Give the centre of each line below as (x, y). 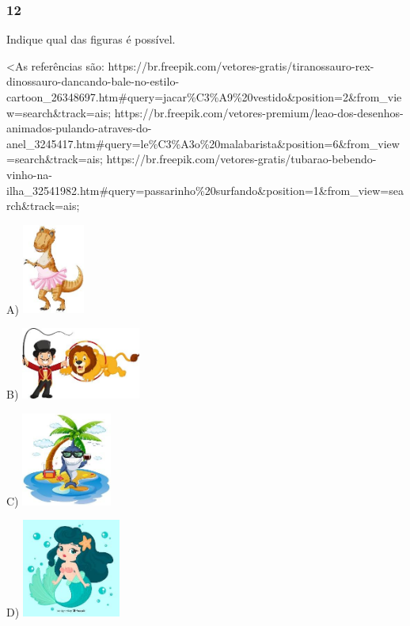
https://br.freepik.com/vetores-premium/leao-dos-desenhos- (259, 112)
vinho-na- (29, 174)
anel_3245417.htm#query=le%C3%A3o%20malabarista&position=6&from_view (203, 143)
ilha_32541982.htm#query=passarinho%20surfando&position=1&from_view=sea (205, 190)
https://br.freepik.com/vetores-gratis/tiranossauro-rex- (241, 65)
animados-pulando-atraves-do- (79, 128)
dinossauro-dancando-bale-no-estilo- (93, 81)
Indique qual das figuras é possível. (91, 39)
